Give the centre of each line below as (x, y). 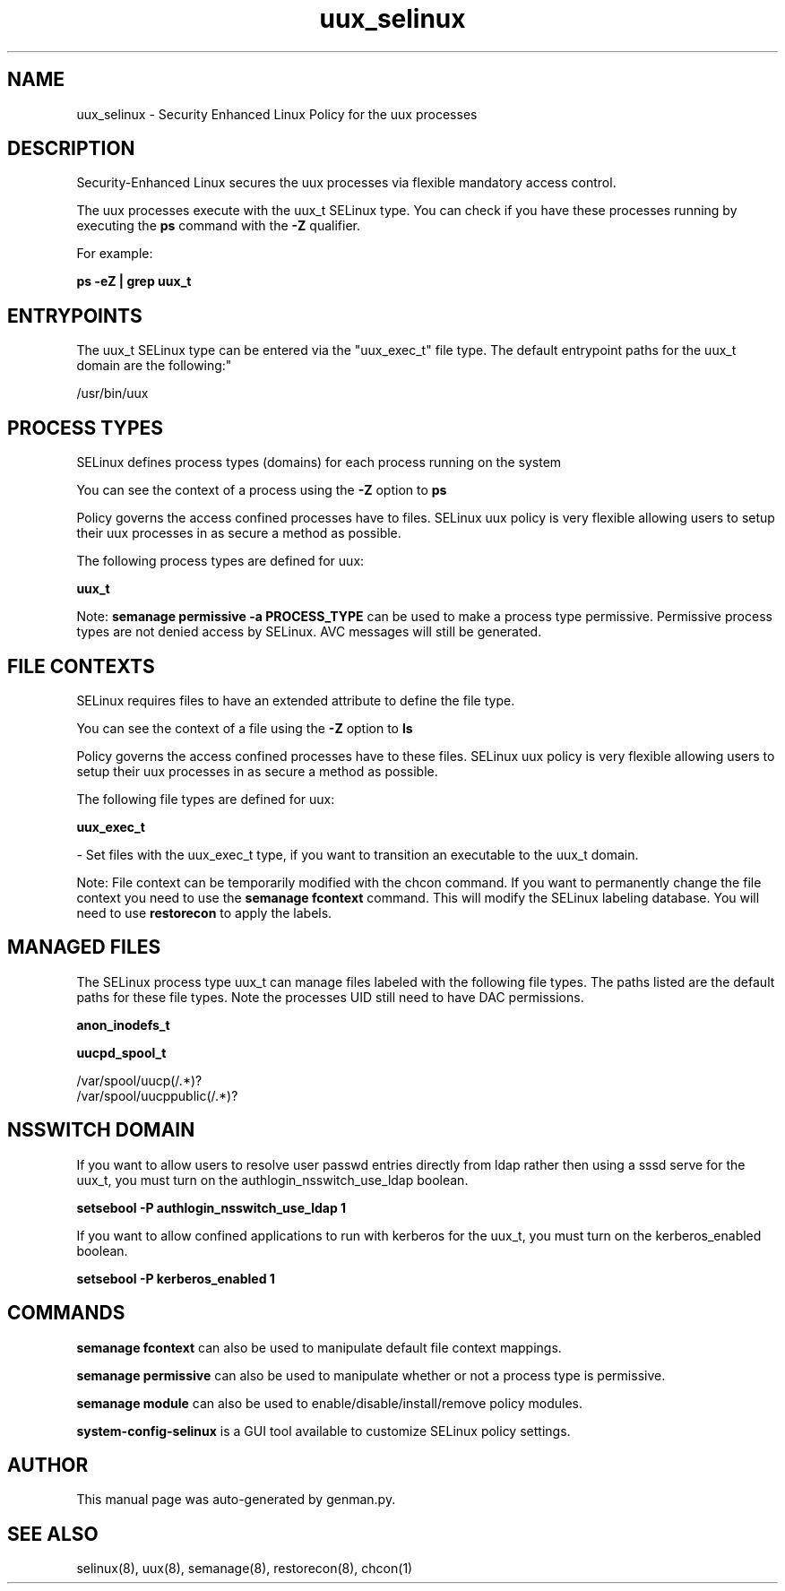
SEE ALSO (53, 1534)
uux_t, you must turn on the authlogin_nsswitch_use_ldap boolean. (272, 1180)
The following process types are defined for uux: (220, 561)
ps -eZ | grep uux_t (134, 281)
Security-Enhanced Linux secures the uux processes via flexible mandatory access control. (346, 183)
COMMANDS (66, 1313)
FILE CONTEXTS (81, 666)
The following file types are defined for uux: (206, 799)
